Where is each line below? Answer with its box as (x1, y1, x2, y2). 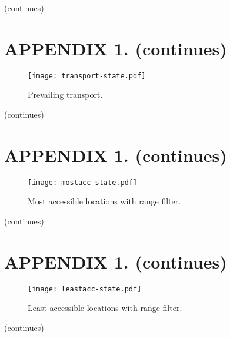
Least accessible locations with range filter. (28, 301, 182, 314)
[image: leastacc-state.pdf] (28, 284, 142, 293)
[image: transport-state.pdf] (28, 71, 146, 80)
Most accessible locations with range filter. (28, 195, 181, 207)
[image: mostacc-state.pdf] (28, 178, 138, 187)
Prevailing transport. (28, 88, 103, 101)
